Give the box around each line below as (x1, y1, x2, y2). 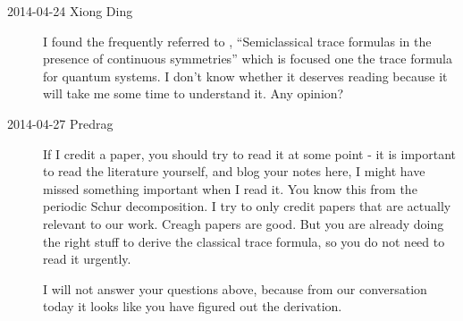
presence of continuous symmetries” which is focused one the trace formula (43, 49, 452, 68)
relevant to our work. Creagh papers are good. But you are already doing (43, 214, 444, 232)
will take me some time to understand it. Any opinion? (43, 84, 344, 103)
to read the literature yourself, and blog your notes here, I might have (43, 162, 425, 181)
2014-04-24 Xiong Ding (7, 2, 133, 20)
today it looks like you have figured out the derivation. (43, 297, 342, 316)
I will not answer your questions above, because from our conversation (43, 279, 427, 298)
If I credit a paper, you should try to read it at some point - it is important (43, 144, 457, 163)
